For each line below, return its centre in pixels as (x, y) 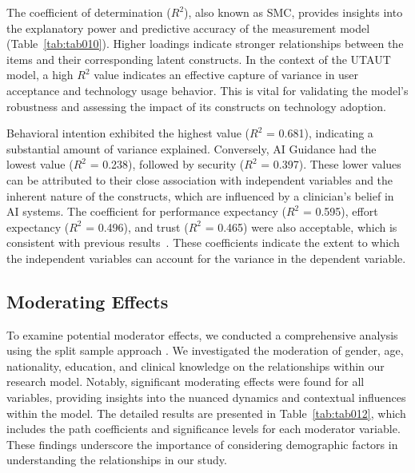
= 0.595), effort (340, 211)
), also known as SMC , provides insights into (293, 12)
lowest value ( (40, 164)
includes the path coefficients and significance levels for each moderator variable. (204, 429)
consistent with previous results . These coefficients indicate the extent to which (203, 242)
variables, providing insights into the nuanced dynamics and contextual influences (206, 397)
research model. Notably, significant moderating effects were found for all (186, 382)
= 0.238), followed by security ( (167, 164)
